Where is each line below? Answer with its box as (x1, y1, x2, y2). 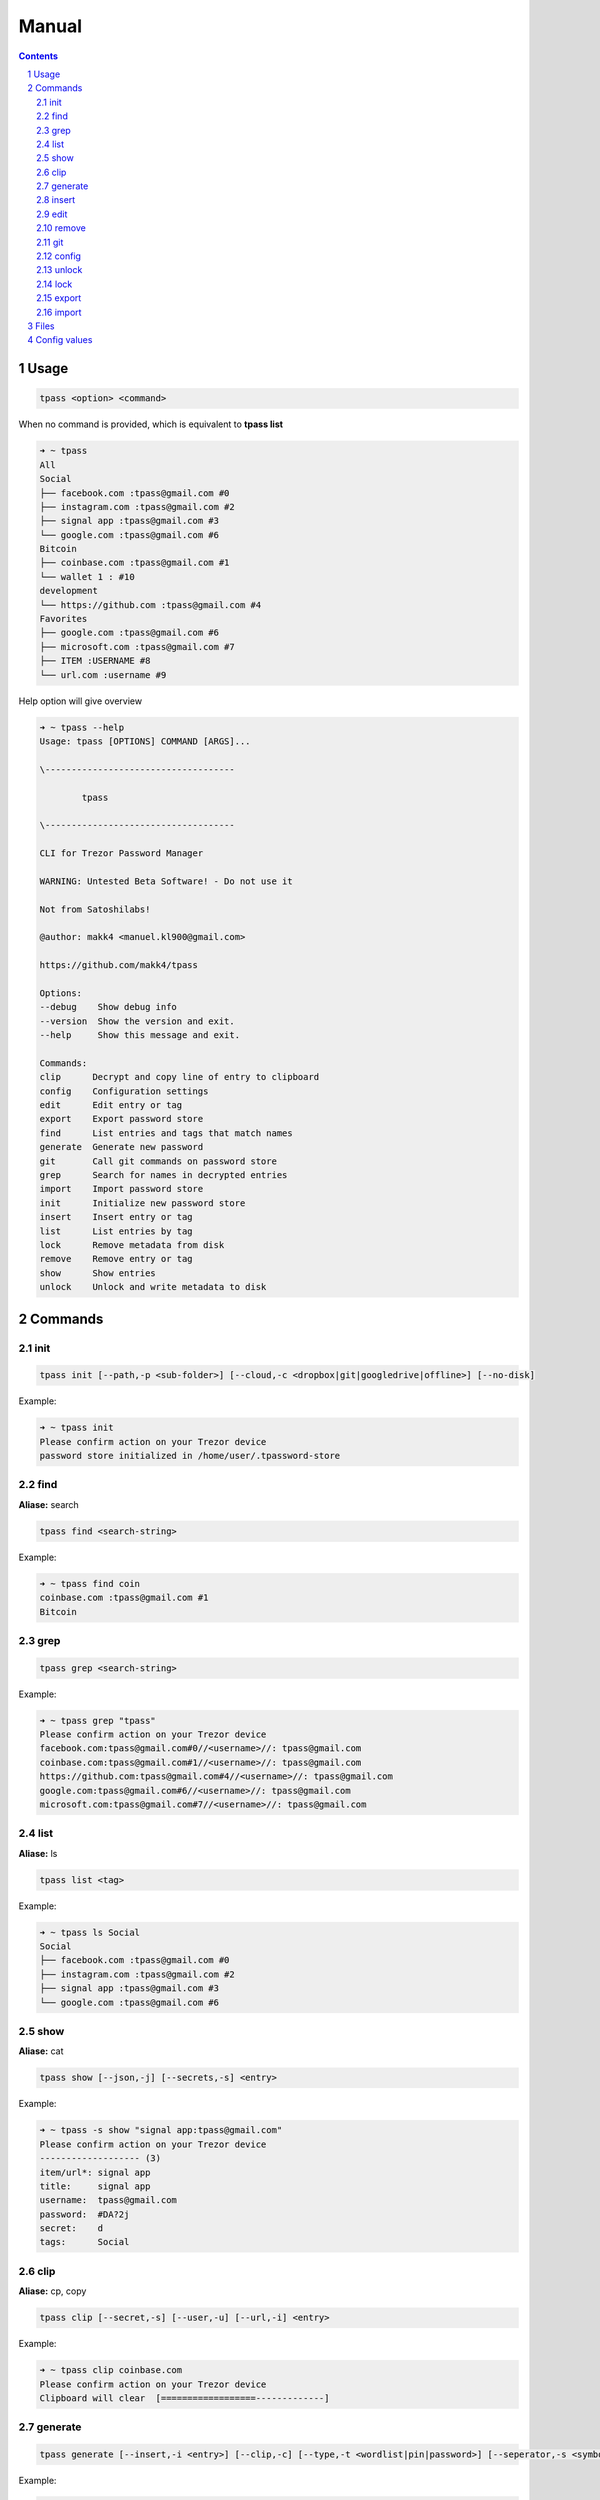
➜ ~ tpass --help (39, 721, 125, 733)
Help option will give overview (18, 695, 143, 707)
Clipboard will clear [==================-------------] (39, 2392, 330, 2404)
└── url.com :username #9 (39, 669, 167, 680)
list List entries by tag (39, 1225, 194, 1237)
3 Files (27, 320, 55, 332)
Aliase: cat (18, 2045, 64, 2057)
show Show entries (39, 1267, 157, 1279)
